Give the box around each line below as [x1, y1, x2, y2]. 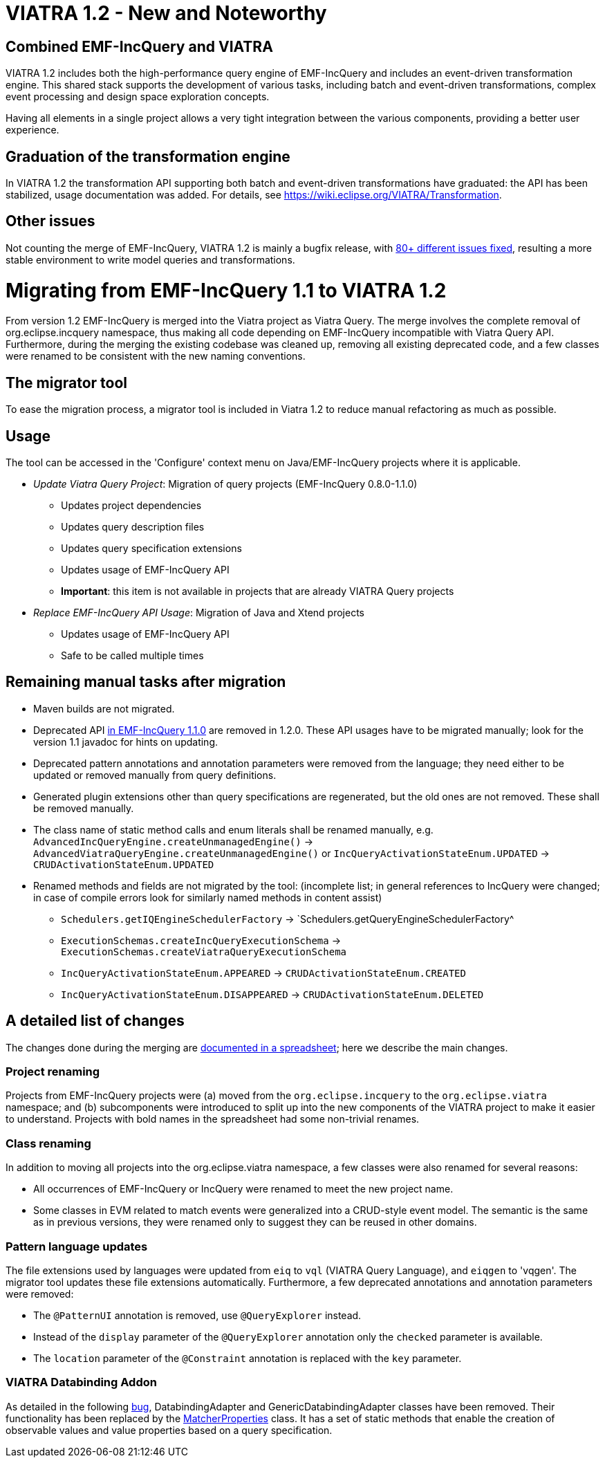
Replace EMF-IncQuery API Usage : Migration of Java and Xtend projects [33, 607, 364, 619]
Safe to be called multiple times [61, 650, 204, 662]
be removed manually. [33, 802, 134, 814]
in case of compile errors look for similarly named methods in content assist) [33, 891, 382, 903]
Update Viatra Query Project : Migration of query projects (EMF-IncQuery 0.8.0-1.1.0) [33, 478, 418, 490]
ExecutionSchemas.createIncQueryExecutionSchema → [61, 934, 342, 946]
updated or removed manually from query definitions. [33, 769, 277, 781]
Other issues [6, 212, 95, 230]
